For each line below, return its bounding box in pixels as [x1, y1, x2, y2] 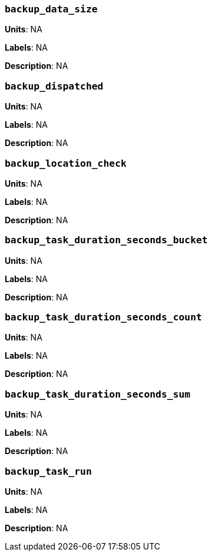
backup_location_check [5, 157, 127, 169]
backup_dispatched [5, 80, 104, 92]
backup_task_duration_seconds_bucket [5, 234, 208, 246]
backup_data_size [5, 4, 98, 15]
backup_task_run [5, 465, 92, 477]
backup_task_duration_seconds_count [5, 312, 202, 323]
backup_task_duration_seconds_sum [5, 388, 191, 400]
